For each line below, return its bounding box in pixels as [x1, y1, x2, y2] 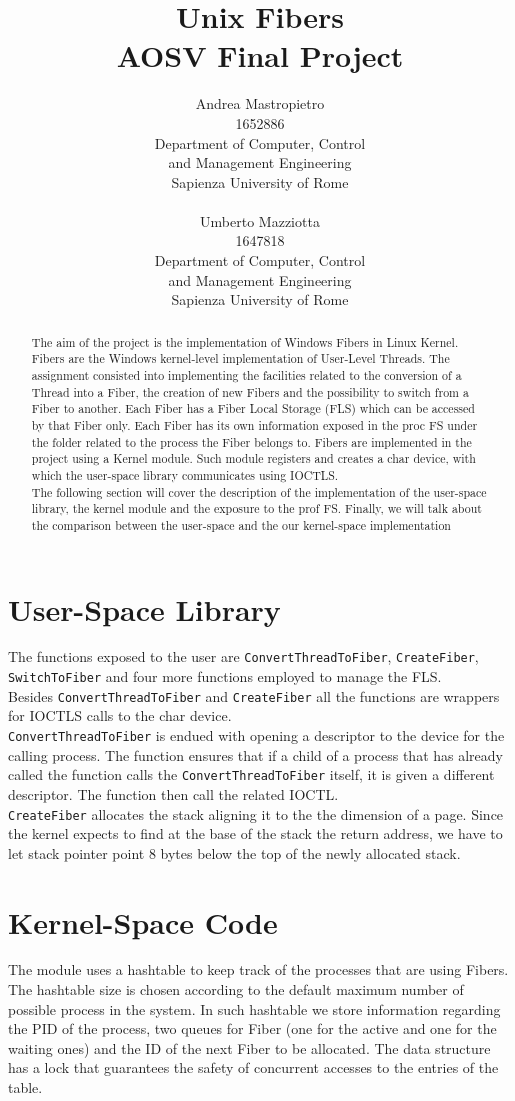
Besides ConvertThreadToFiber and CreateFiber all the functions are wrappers [8, 685, 500, 706]
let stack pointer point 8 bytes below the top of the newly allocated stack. [8, 842, 461, 863]
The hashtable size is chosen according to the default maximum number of [8, 979, 464, 1000]
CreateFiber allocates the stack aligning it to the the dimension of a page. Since [8, 803, 504, 824]
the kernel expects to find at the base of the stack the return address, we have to [8, 823, 503, 844]
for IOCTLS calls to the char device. [8, 705, 232, 726]
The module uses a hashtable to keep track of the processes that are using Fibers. [8, 959, 509, 980]
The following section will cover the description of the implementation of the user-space [31, 483, 487, 500]
